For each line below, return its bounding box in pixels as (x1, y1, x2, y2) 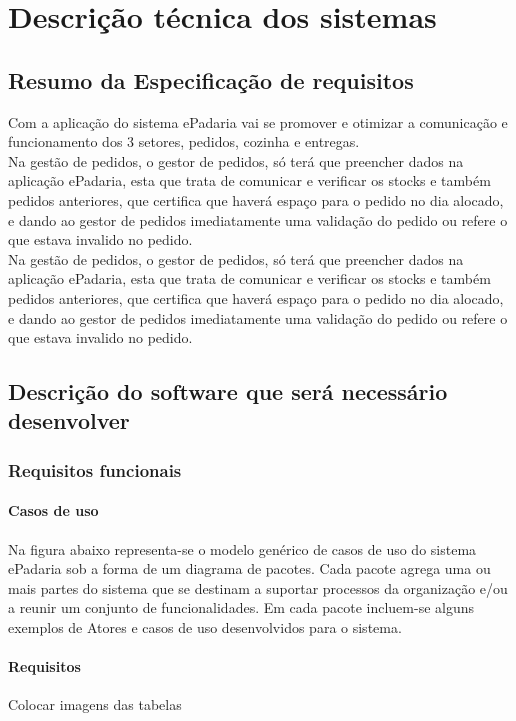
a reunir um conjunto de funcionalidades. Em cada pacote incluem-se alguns (8, 597, 475, 618)
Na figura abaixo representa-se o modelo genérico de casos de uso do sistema (8, 538, 477, 559)
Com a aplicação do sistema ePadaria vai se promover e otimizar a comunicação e (8, 111, 508, 132)
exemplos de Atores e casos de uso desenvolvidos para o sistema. (8, 616, 402, 637)
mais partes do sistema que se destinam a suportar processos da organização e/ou (8, 577, 508, 598)
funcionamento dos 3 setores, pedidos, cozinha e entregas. (8, 131, 360, 152)
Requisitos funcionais (8, 457, 182, 482)
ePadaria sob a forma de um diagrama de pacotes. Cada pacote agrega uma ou (8, 558, 491, 579)
